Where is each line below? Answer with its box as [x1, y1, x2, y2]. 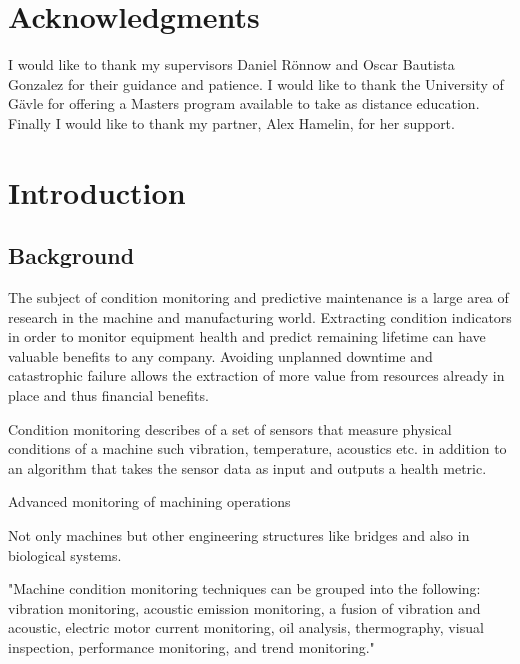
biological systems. [8, 544, 122, 565]
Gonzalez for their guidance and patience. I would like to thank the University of [8, 73, 504, 94]
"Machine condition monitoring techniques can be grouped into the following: [8, 578, 481, 599]
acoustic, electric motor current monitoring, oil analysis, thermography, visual [8, 617, 484, 638]
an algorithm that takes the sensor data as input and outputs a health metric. [8, 457, 487, 478]
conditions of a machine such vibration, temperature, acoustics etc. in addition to [8, 438, 507, 459]
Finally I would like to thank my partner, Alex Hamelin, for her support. [8, 112, 455, 133]
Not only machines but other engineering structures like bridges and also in [8, 525, 470, 546]
